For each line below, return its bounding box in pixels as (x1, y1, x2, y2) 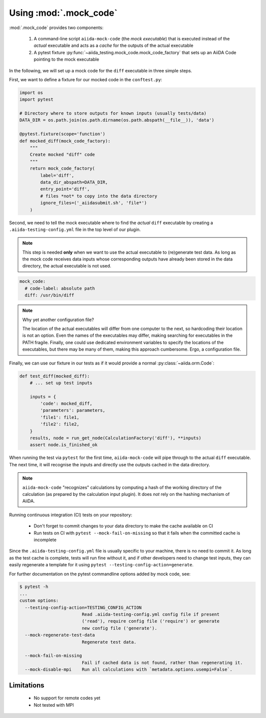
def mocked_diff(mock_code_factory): (19, 138, 111, 144)
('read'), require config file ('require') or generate (81, 619, 220, 624)
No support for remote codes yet (33, 695, 100, 701)
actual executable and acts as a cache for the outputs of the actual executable (33, 42, 194, 49)
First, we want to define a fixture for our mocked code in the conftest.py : (9, 76, 163, 82)
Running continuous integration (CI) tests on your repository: (9, 512, 133, 518)
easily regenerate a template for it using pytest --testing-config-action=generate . (9, 562, 194, 568)
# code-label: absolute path (25, 286, 96, 291)
